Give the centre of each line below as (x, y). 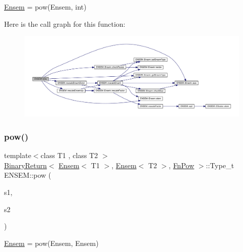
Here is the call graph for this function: (65, 23)
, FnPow (181, 165)
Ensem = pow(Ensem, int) (45, 7)
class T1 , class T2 (69, 155)
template (18, 155)
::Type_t (220, 165)
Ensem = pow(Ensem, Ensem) (51, 243)
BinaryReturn (26, 165)
